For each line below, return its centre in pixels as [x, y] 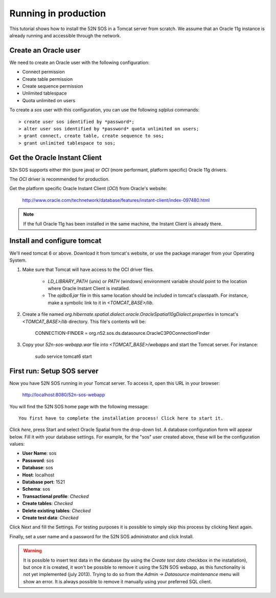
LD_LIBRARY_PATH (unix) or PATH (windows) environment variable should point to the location [147, 281]
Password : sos [38, 461]
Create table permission [48, 79]
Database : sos [38, 468]
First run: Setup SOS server [54, 371]
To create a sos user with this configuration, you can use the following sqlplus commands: [104, 110]
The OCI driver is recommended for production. [60, 179]
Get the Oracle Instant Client [56, 158]
